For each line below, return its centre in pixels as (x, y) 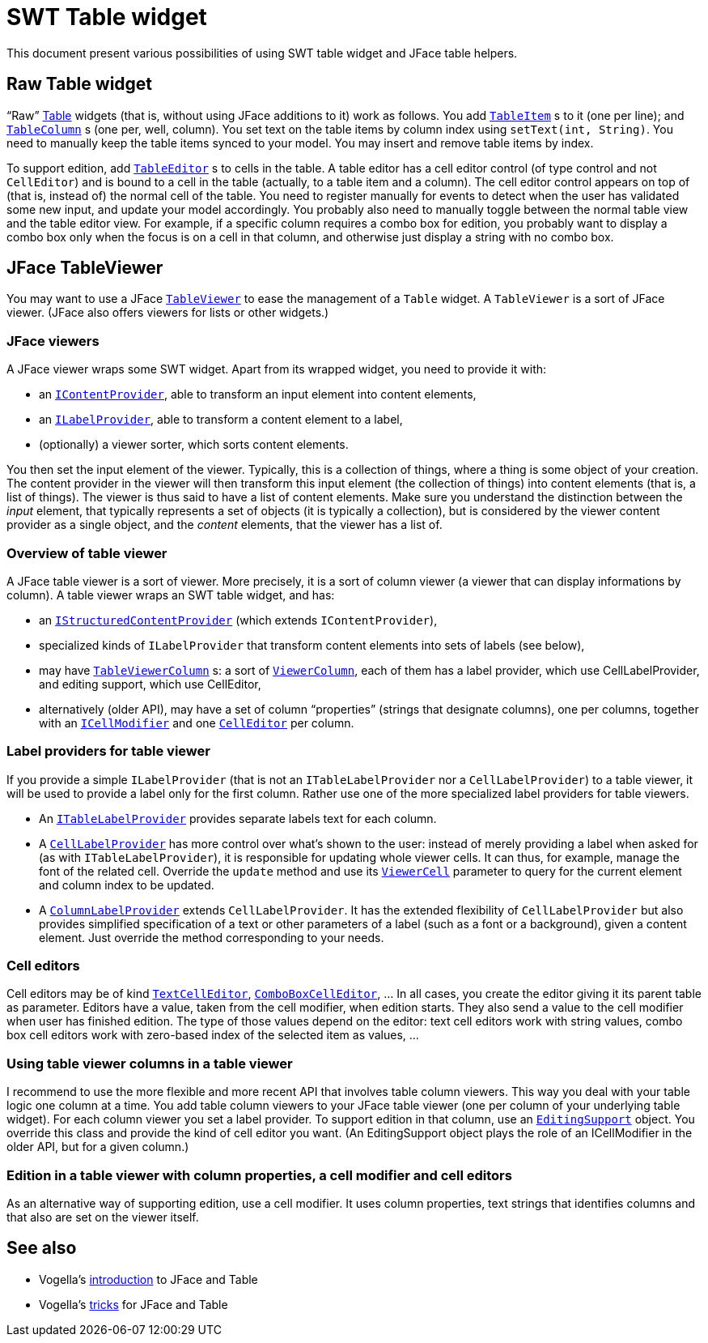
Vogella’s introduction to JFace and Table (148, 1279)
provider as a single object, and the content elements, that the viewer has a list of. (225, 525)
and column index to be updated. (127, 885)
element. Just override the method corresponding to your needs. (212, 937)
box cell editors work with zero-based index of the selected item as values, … (213, 1035)
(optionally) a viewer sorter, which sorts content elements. (194, 445)
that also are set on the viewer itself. (103, 1217)
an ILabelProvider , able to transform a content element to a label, (221, 420)
